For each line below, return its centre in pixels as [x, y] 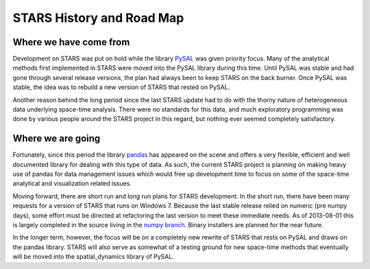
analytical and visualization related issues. [72, 183]
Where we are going [57, 139]
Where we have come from [71, 42]
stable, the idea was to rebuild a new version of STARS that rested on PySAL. [121, 87]
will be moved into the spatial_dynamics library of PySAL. [94, 257]
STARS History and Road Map [98, 18]
